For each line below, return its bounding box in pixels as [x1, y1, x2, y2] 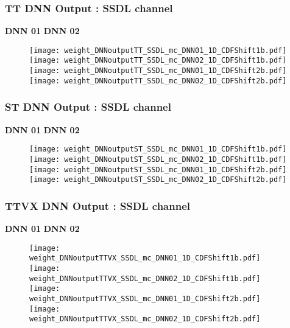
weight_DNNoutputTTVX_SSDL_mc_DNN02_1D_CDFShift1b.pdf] [29, 274, 261, 283]
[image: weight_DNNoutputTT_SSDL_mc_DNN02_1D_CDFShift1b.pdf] [29, 56, 287, 65]
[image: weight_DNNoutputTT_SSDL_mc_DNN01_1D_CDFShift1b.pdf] [29, 46, 287, 55]
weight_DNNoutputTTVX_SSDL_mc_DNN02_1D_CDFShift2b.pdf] [29, 315, 261, 324]
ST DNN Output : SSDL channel [5, 99, 171, 114]
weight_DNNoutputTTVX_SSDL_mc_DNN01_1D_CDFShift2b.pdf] [29, 294, 261, 303]
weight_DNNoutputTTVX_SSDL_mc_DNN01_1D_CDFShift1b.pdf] [29, 254, 261, 263]
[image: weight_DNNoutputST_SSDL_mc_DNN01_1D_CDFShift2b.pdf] [29, 165, 287, 174]
